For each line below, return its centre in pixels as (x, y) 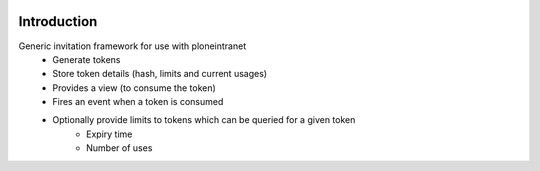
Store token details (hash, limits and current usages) (160, 74)
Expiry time (109, 134)
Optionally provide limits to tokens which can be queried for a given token (204, 120)
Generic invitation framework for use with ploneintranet (132, 46)
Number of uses (119, 148)
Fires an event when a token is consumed (138, 102)
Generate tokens (86, 59)
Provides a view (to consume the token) (134, 87)
